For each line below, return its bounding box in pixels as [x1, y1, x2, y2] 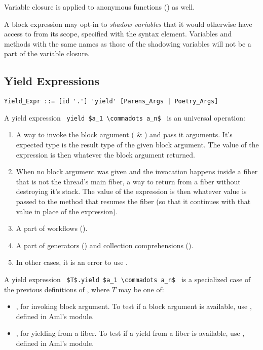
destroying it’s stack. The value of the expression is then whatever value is [16, 186, 247, 197]
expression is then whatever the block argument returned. [16, 149, 195, 160]
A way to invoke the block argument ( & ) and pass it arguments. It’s [16, 129, 233, 140]
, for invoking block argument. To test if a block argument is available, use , [16, 301, 252, 312]
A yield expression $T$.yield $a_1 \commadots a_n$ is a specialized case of [4, 274, 251, 285]
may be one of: [118, 284, 164, 294]
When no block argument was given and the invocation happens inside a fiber [16, 166, 258, 177]
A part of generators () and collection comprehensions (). [16, 240, 194, 250]
